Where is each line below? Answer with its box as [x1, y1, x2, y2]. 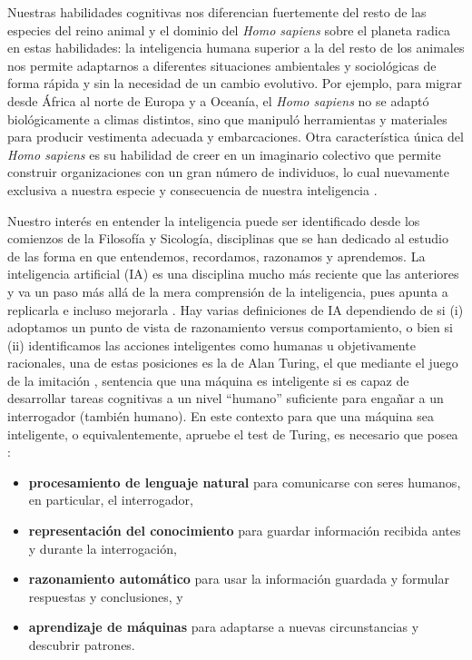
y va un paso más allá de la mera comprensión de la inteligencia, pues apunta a [7, 281, 448, 300]
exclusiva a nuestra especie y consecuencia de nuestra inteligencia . [7, 180, 378, 199]
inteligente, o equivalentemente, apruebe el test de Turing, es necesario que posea [7, 424, 458, 443]
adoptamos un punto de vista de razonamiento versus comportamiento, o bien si [7, 318, 453, 337]
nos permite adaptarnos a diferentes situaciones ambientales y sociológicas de [7, 55, 437, 74]
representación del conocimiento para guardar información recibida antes [28, 521, 461, 540]
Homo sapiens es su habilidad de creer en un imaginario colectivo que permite [7, 144, 441, 163]
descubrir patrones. [28, 635, 135, 654]
